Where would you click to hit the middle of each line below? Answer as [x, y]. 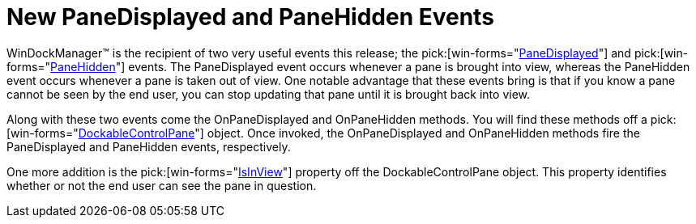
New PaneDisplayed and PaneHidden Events [250, 17]
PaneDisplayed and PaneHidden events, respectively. [149, 146]
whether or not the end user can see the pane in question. [162, 185]
